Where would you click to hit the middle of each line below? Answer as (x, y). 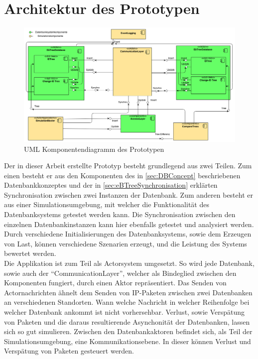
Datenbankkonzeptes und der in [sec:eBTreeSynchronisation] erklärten (111, 185)
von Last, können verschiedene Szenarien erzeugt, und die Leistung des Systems (126, 243)
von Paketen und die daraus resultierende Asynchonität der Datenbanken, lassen (127, 321)
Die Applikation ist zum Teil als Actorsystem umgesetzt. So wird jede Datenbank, (129, 263)
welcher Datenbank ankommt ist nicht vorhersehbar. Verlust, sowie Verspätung (125, 312)
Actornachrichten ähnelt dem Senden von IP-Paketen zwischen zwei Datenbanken (128, 292)
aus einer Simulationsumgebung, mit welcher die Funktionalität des (107, 204)
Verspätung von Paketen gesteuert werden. (69, 351)
